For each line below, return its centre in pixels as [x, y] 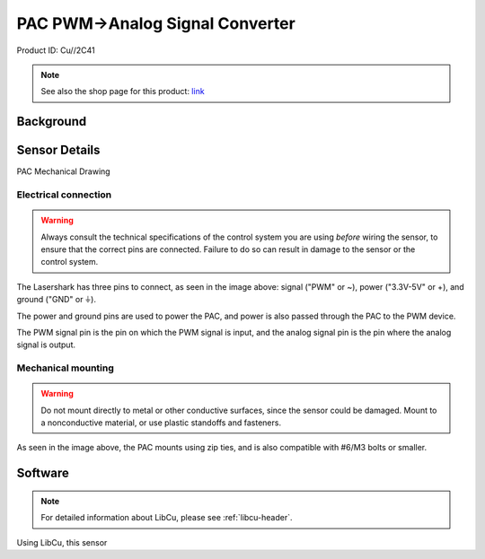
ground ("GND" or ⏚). [56, 300]
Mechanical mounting [65, 368]
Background [52, 122]
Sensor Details [58, 150]
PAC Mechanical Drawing [64, 171]
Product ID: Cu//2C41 [56, 50]
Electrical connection [64, 195]
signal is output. [46, 345]
